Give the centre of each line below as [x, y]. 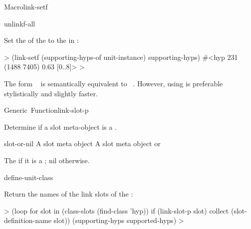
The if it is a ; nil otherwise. [47, 160]
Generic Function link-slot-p [46, 110]
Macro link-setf [26, 6]
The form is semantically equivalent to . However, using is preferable [114, 83]
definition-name [28, 220]
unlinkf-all [20, 23]
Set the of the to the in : [41, 40]
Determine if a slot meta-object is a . [60, 126]
